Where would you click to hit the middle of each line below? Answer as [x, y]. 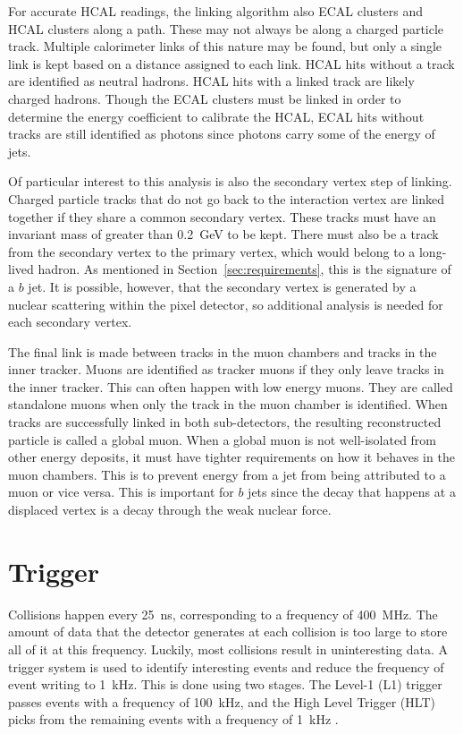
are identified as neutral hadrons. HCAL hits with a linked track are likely [211, 81]
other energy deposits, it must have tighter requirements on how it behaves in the [231, 457]
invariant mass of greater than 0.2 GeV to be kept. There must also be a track [223, 234]
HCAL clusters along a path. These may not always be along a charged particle [226, 28]
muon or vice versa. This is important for [121, 492]
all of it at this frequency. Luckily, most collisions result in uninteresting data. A [228, 649]
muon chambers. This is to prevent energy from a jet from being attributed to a [227, 474]
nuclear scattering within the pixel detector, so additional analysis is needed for [226, 304]
